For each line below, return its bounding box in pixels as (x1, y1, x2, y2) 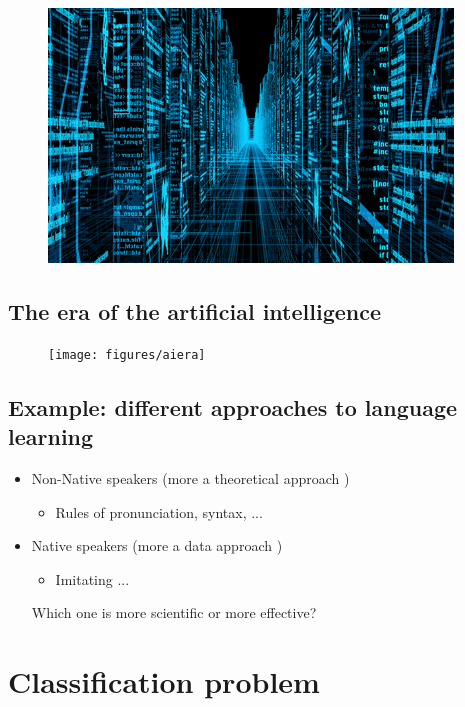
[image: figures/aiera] (48, 347, 206, 362)
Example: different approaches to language (8, 391, 458, 422)
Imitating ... (55, 568, 130, 589)
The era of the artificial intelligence (8, 295, 382, 326)
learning (8, 421, 94, 452)
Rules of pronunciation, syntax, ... (55, 501, 263, 522)
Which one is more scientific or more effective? (31, 602, 317, 623)
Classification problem (8, 661, 320, 702)
